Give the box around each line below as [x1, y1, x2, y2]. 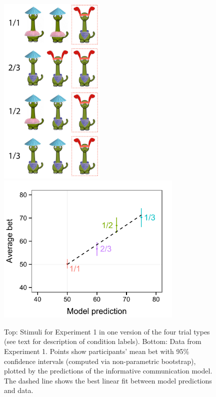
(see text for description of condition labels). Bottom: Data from [4, 336, 201, 346]
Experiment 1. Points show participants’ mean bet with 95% [4, 345, 189, 356]
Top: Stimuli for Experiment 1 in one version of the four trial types [4, 326, 210, 336]
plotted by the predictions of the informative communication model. [4, 365, 212, 376]
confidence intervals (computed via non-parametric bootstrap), [4, 355, 196, 366]
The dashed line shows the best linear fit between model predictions [4, 375, 212, 385]
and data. [4, 385, 33, 395]
